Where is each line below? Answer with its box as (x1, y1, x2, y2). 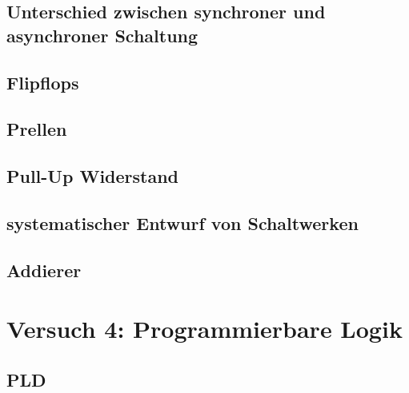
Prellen (6, 117, 67, 141)
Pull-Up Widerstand (6, 164, 179, 189)
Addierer (6, 257, 82, 282)
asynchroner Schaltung (6, 22, 198, 47)
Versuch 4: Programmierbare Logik (6, 312, 403, 345)
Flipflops (6, 69, 79, 94)
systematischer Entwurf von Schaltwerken (6, 210, 359, 235)
